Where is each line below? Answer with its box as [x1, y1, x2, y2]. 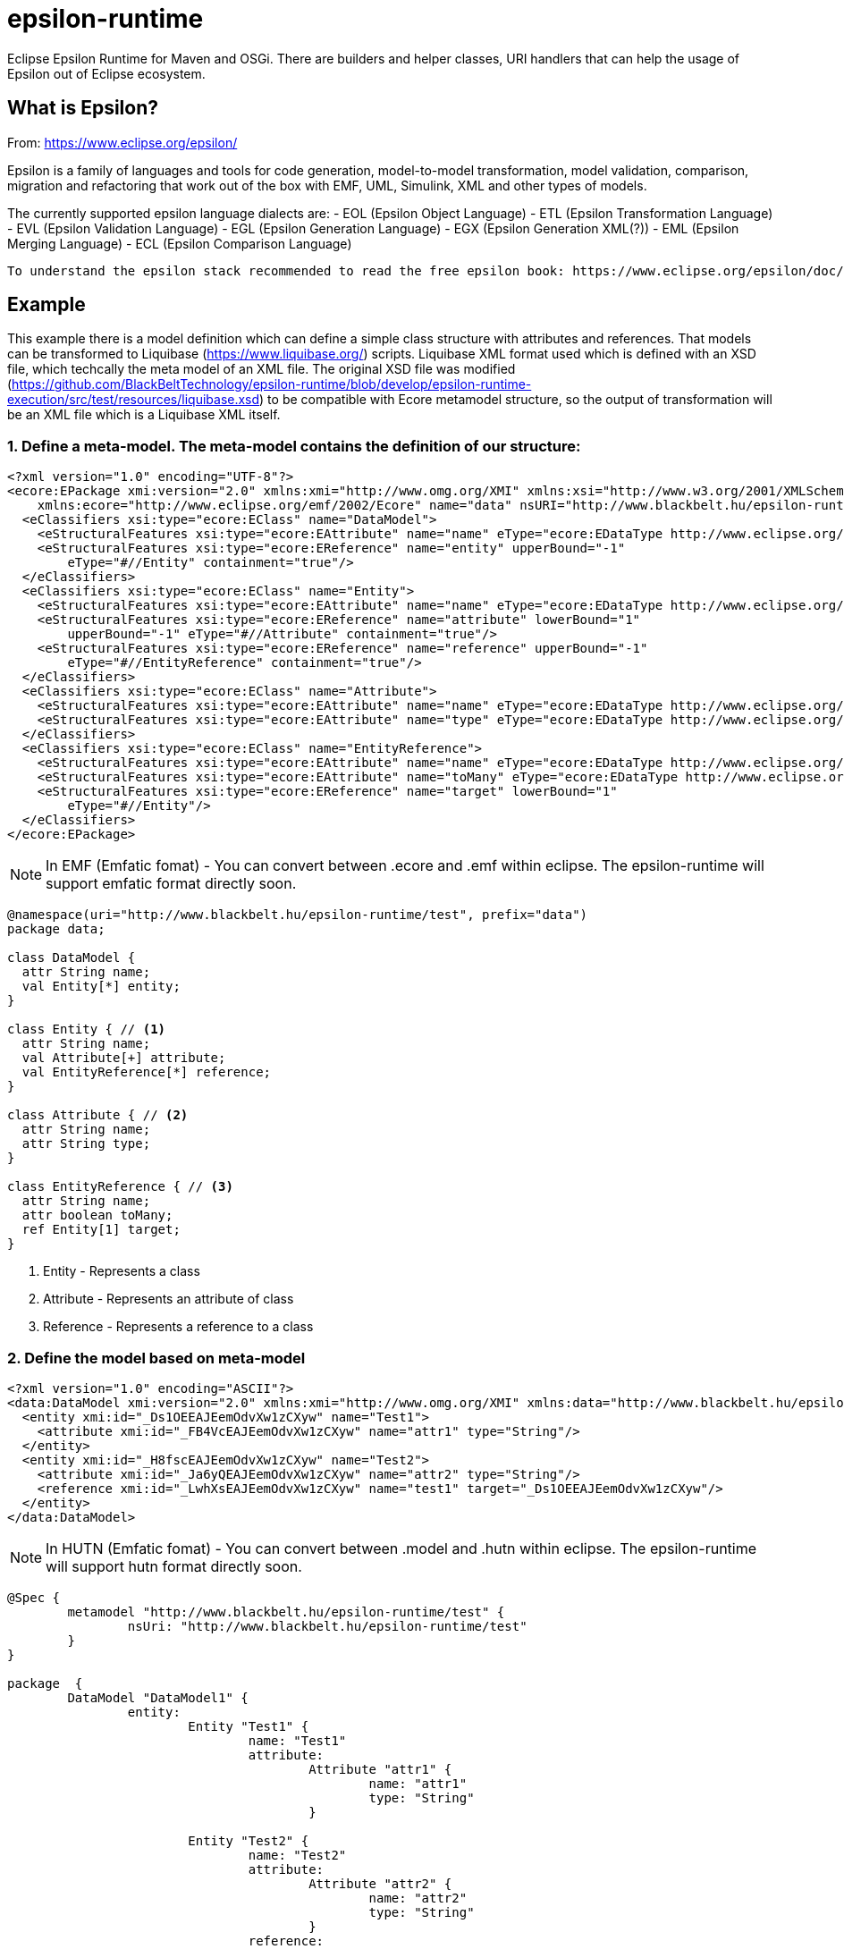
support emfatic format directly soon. [46, 874, 297, 893]
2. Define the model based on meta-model [7, 1348, 306, 1367]
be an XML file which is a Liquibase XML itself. [7, 407, 281, 423]
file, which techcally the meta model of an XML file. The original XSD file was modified [7, 361, 516, 377]
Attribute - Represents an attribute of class [43, 1291, 294, 1307]
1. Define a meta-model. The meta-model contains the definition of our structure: [7, 436, 581, 455]
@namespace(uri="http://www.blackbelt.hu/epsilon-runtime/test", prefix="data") [7, 907, 588, 923]
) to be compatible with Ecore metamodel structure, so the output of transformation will [259, 392, 772, 408]
